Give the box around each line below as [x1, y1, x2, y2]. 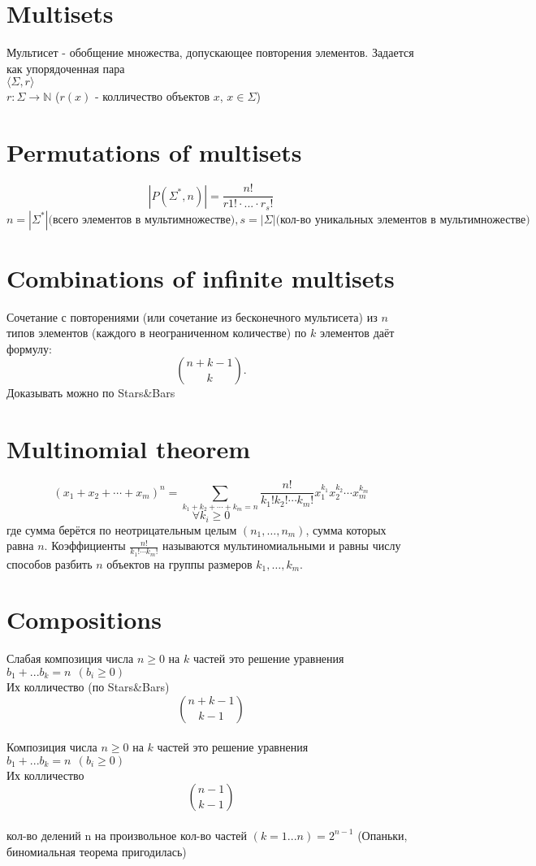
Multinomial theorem [6, 432, 251, 465]
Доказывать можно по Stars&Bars [6, 384, 175, 401]
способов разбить [6, 555, 93, 572]
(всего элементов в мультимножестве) [48, 214, 236, 226]
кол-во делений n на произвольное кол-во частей [6, 826, 247, 843]
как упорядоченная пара [6, 59, 125, 76]
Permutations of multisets [6, 136, 302, 169]
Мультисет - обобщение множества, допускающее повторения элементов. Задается [6, 44, 414, 61]
